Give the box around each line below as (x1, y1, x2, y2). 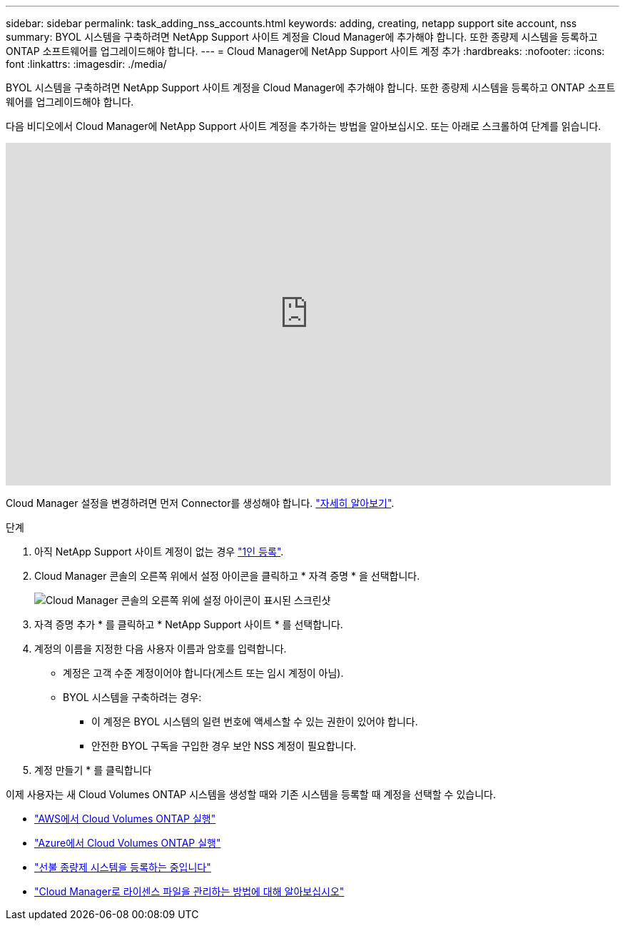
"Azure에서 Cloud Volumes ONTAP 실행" (34, 837, 221, 849)
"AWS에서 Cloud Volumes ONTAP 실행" (34, 812, 216, 825)
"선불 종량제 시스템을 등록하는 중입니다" (34, 861, 211, 873)
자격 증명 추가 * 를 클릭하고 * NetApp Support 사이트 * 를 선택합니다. (34, 618, 343, 630)
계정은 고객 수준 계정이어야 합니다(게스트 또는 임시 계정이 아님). (63, 667, 344, 679)
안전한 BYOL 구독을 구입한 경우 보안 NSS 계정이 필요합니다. (91, 740, 357, 752)
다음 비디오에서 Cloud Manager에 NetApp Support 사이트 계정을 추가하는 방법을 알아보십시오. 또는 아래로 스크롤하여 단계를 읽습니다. (6, 120, 601, 132)
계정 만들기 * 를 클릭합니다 (34, 764, 152, 776)
